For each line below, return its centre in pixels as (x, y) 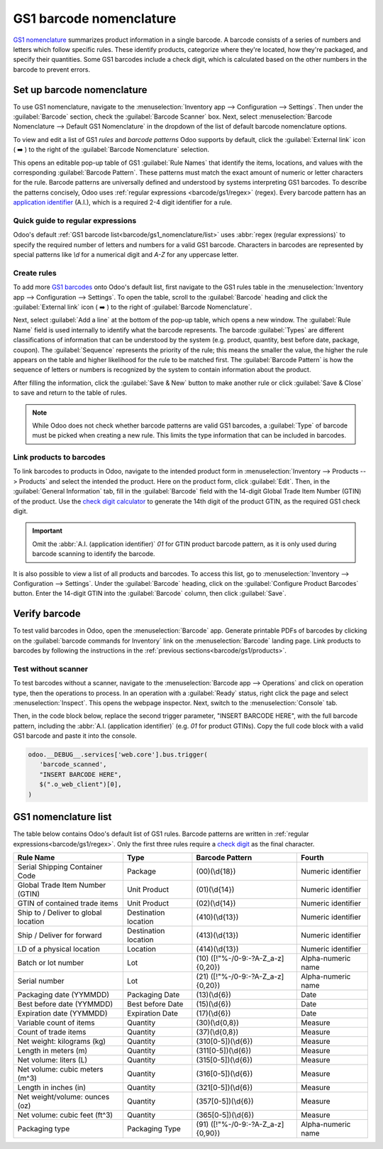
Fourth (312, 857)
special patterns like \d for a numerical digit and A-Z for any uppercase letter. (126, 255)
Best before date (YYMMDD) (65, 1003)
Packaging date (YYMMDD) (63, 994)
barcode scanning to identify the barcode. (94, 554)
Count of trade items (52, 1032)
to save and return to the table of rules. (70, 393)
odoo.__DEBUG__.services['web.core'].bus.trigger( (118, 755)
